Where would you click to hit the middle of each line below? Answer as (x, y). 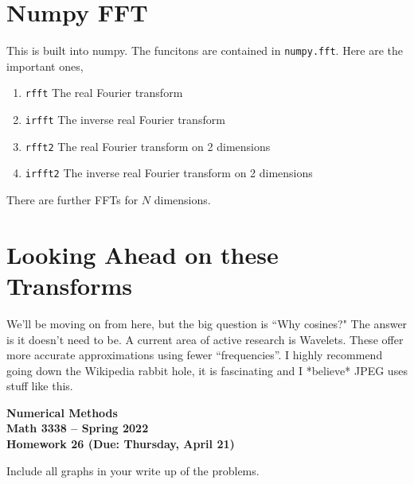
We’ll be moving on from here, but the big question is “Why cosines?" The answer (207, 323)
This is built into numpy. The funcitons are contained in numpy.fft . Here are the (205, 50)
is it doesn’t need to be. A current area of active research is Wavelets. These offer (205, 339)
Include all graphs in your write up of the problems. (133, 470)
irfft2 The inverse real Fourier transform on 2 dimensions (169, 173)
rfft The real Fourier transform (104, 93)
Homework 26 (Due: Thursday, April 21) (121, 444)
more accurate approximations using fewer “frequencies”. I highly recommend (195, 355)
